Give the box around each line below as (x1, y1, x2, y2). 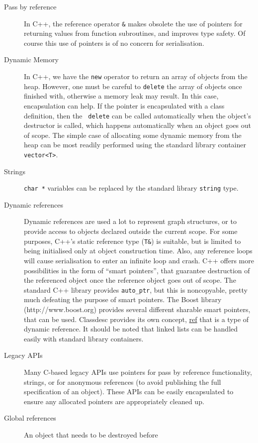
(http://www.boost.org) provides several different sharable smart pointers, (24, 304, 251, 314)
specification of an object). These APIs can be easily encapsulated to (24, 386, 234, 397)
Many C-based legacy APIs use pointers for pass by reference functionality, (24, 366, 252, 377)
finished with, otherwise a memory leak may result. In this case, (24, 91, 219, 101)
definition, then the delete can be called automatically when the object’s (24, 110, 251, 120)
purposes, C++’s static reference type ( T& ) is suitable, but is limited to (24, 235, 241, 246)
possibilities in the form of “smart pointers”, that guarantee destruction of (24, 265, 250, 275)
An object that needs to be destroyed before (24, 429, 158, 440)
